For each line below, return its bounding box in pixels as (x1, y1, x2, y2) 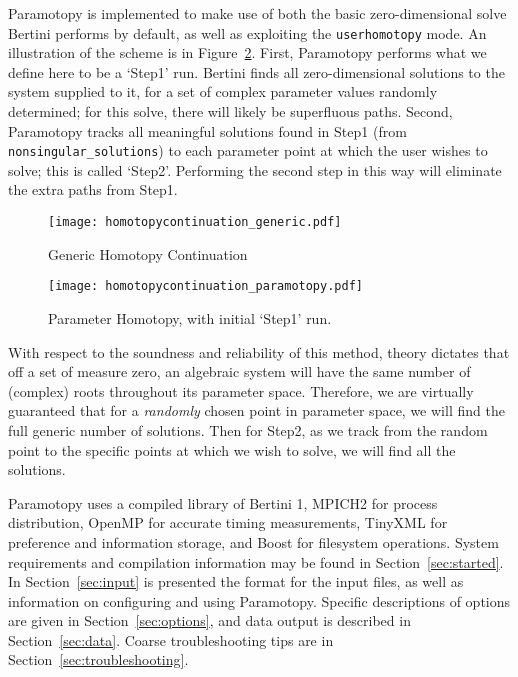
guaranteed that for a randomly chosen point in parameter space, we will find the (8, 400, 505, 421)
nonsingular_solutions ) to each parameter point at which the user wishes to (8, 140, 488, 161)
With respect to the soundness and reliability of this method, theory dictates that (8, 341, 510, 362)
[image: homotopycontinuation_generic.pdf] (48, 215, 342, 230)
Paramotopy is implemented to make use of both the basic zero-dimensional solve (8, 3, 507, 23)
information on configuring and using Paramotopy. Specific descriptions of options (8, 590, 511, 611)
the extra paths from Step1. (8, 179, 178, 200)
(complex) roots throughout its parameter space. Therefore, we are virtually (8, 380, 474, 401)
